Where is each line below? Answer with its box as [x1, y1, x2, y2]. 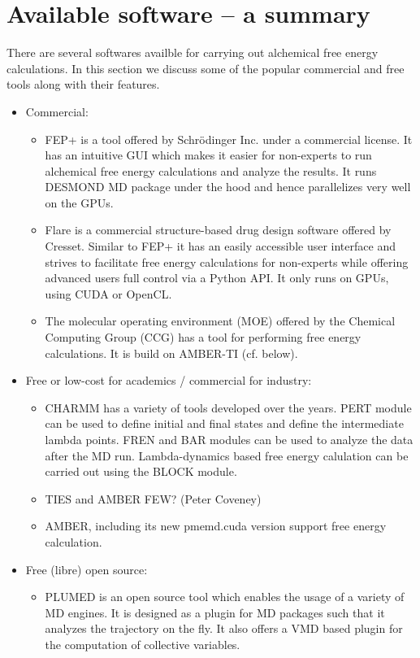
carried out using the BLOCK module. [45, 463, 237, 480]
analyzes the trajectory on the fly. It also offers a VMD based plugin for [45, 620, 403, 637]
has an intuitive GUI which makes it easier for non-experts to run [45, 146, 372, 163]
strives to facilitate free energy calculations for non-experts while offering [45, 253, 409, 270]
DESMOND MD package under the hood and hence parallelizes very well [45, 178, 411, 195]
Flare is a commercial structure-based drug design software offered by [45, 221, 392, 238]
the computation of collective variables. [45, 635, 240, 652]
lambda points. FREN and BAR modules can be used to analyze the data [45, 431, 414, 447]
